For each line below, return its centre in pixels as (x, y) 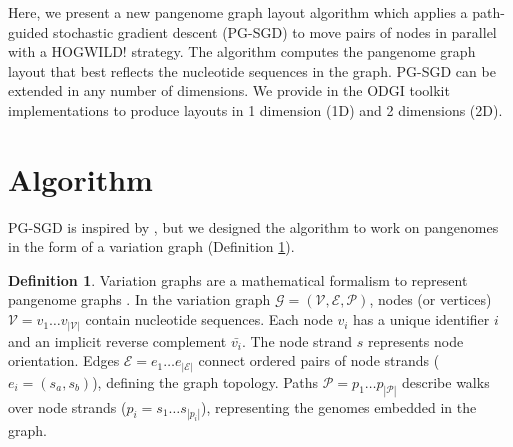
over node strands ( (67, 406)
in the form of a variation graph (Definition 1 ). (151, 246)
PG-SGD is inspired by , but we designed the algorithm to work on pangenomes (253, 226)
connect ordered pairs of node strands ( (319, 360)
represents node (416, 340)
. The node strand (297, 340)
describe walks (445, 381)
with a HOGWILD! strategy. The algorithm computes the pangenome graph (242, 51)
